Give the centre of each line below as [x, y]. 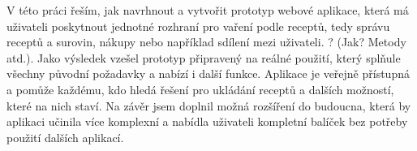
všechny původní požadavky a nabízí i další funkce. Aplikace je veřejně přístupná [208, 73]
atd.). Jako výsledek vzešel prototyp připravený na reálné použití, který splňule [204, 57]
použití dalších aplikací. [65, 137]
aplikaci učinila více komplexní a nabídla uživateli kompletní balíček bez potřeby [207, 121]
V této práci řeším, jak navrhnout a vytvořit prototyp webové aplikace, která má [208, 10]
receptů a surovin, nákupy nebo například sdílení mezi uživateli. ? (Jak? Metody [206, 42]
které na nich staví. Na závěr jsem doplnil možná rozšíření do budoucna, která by [209, 105]
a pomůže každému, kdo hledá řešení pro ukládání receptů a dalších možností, [200, 89]
